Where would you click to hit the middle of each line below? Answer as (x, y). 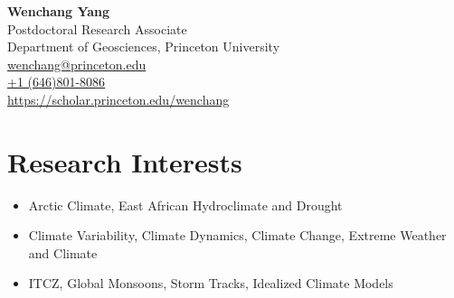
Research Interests (125, 161)
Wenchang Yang (59, 11)
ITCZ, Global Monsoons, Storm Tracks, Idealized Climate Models (211, 283)
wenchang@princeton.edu (77, 64)
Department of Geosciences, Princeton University (144, 47)
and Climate (63, 252)
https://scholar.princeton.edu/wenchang (118, 99)
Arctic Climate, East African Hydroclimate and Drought (185, 205)
